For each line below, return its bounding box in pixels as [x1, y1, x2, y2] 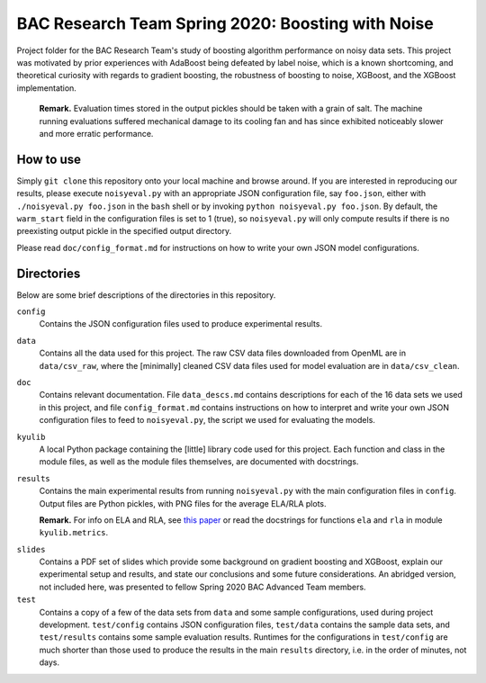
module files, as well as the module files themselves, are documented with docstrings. [39, 456, 359, 467]
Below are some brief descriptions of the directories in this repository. [16, 289, 276, 301]
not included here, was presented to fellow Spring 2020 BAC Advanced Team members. [39, 581, 366, 592]
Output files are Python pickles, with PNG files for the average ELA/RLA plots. [39, 498, 328, 508]
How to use [16, 151, 81, 166]
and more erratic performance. [39, 128, 154, 139]
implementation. [16, 82, 76, 94]
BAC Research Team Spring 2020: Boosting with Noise [16, 13, 434, 33]
